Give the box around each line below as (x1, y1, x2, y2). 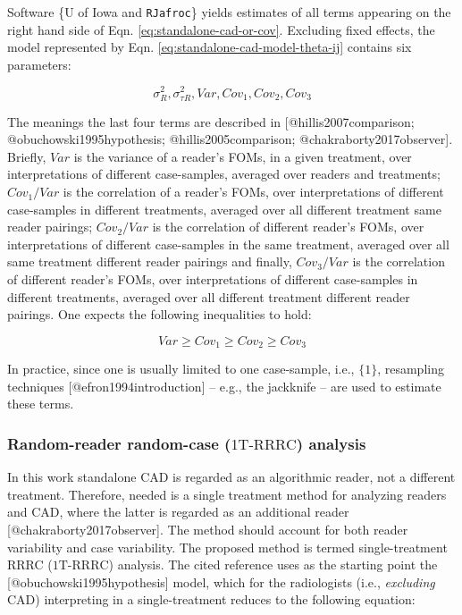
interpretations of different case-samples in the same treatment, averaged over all (7, 234, 449, 253)
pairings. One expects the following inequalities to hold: (7, 305, 312, 324)
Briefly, (7, 147, 46, 165)
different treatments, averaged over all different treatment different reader (7, 287, 410, 306)
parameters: (7, 55, 71, 73)
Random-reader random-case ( (7, 432, 231, 454)
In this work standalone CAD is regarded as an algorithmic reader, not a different (7, 468, 456, 486)
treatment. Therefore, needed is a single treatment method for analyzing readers (7, 484, 447, 503)
